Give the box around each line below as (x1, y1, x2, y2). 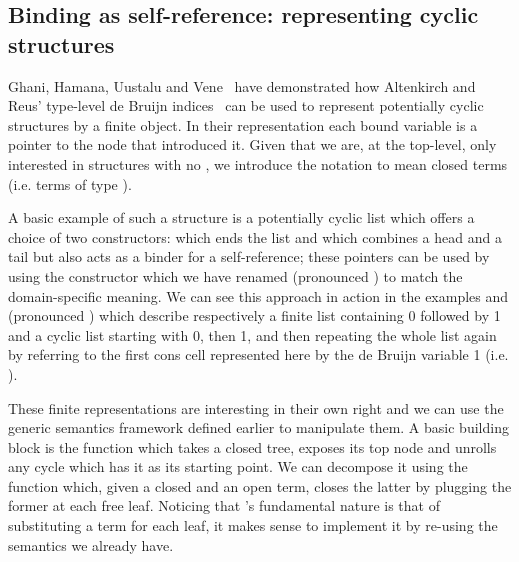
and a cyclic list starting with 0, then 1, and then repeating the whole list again (8, 324, 497, 345)
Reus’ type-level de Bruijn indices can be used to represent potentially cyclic (8, 95, 484, 116)
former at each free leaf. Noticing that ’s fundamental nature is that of (8, 495, 440, 516)
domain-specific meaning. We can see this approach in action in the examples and (8, 285, 509, 306)
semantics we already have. (8, 534, 174, 555)
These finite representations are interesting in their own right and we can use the (8, 397, 504, 418)
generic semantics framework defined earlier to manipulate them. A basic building (8, 417, 509, 438)
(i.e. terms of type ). (8, 173, 132, 194)
